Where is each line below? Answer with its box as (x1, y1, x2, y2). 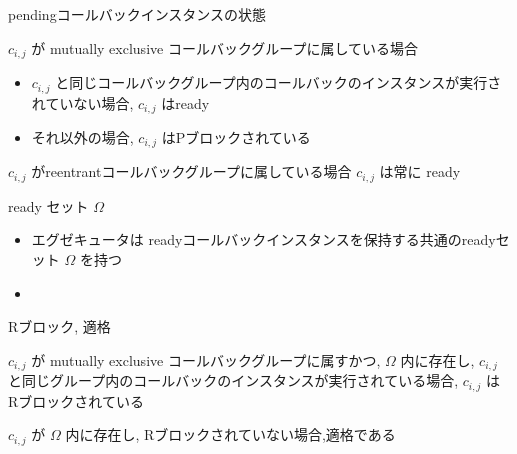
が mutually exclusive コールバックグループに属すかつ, (31, 349, 381, 370)
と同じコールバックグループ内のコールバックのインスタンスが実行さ (55, 72, 502, 93)
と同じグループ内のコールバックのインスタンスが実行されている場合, (8, 370, 459, 391)
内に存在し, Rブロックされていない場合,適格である (65, 424, 396, 445)
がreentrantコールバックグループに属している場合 (31, 161, 352, 182)
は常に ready (379, 161, 461, 182)
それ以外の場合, (31, 126, 134, 147)
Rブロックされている (8, 390, 144, 411)
